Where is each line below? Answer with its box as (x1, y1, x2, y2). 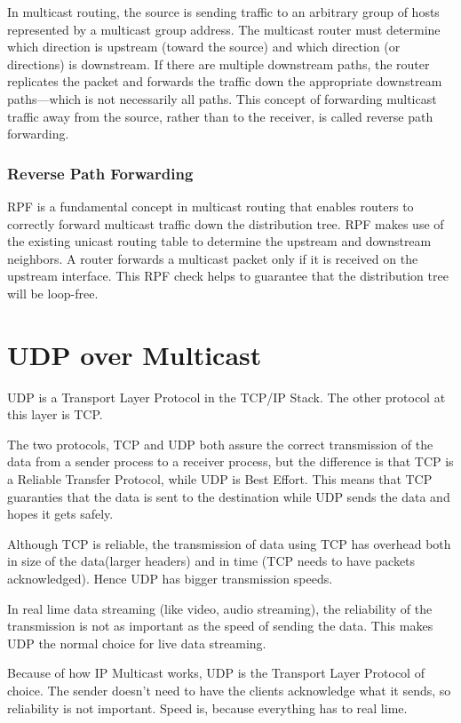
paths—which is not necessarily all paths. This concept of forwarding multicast (7, 89, 437, 107)
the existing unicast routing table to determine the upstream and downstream (7, 232, 432, 250)
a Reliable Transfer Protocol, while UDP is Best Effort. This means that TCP (7, 470, 433, 489)
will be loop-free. (7, 283, 99, 302)
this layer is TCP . (7, 405, 103, 424)
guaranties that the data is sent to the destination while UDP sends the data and (7, 487, 450, 505)
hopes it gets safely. (7, 505, 114, 523)
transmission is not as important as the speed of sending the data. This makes (7, 616, 433, 635)
